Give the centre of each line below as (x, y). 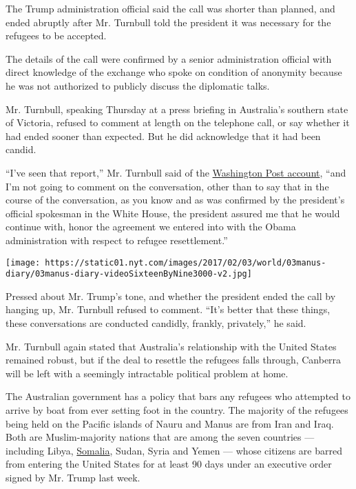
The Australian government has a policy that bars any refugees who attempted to (178, 396)
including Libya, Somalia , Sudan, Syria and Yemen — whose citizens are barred (174, 450)
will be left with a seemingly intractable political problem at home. (147, 373)
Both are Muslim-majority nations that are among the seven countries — (160, 437)
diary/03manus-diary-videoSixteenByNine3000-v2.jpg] (129, 274)
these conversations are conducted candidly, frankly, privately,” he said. (156, 323)
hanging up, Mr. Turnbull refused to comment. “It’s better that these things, (168, 309)
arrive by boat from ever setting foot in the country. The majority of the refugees (177, 409)
